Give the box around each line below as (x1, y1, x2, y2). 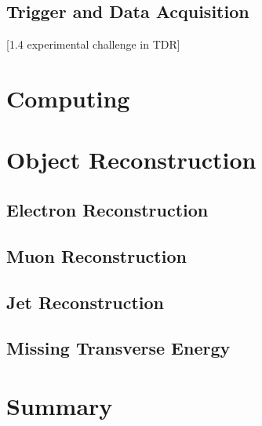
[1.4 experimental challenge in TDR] (6, 36, 180, 53)
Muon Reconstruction (6, 243, 187, 268)
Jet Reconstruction (6, 289, 164, 314)
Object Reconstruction (6, 144, 257, 176)
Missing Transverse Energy (6, 336, 231, 360)
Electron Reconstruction (6, 197, 209, 221)
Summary (6, 389, 113, 421)
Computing (6, 82, 130, 114)
